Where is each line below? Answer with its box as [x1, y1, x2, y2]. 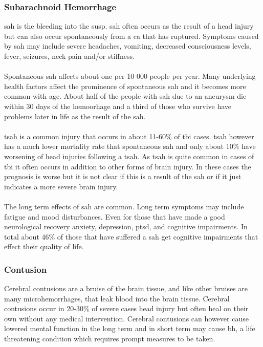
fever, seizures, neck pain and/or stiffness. [4, 51, 135, 61]
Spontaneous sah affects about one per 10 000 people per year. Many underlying [4, 71, 256, 81]
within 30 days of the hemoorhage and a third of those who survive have [4, 100, 232, 111]
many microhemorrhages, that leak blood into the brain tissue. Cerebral [4, 293, 230, 303]
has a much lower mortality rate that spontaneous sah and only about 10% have [4, 141, 256, 151]
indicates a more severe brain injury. [4, 181, 118, 191]
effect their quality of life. [4, 241, 84, 252]
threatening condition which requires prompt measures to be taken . [4, 333, 215, 344]
